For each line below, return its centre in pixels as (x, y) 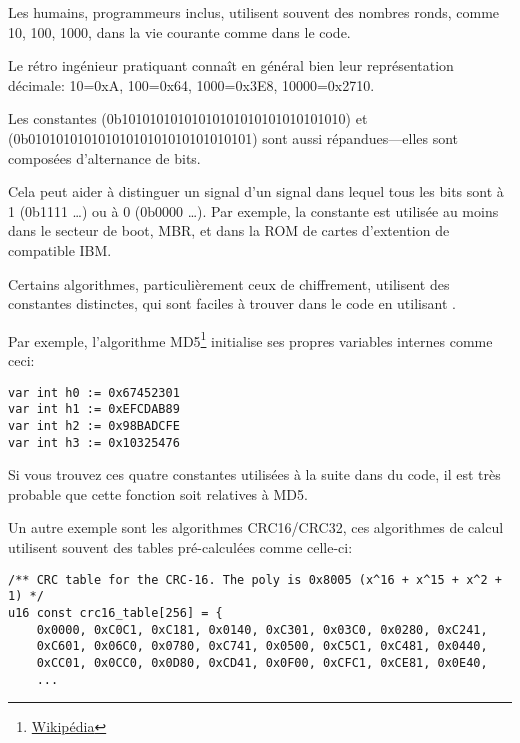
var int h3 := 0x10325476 (94, 442)
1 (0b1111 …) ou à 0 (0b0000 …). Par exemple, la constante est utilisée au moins (253, 210)
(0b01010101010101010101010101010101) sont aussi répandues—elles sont (233, 137)
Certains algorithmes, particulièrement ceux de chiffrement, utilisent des (229, 283)
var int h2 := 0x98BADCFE (94, 425)
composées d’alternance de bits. (104, 157)
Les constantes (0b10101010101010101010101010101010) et (188, 118)
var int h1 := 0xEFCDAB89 (94, 409)
